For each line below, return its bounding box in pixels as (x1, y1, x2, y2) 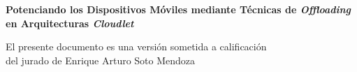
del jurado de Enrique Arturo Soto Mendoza (6, 52, 196, 67)
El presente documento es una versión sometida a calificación (6, 39, 267, 54)
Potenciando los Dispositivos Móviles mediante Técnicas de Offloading (6, 2, 351, 16)
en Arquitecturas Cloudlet (6, 15, 134, 30)
